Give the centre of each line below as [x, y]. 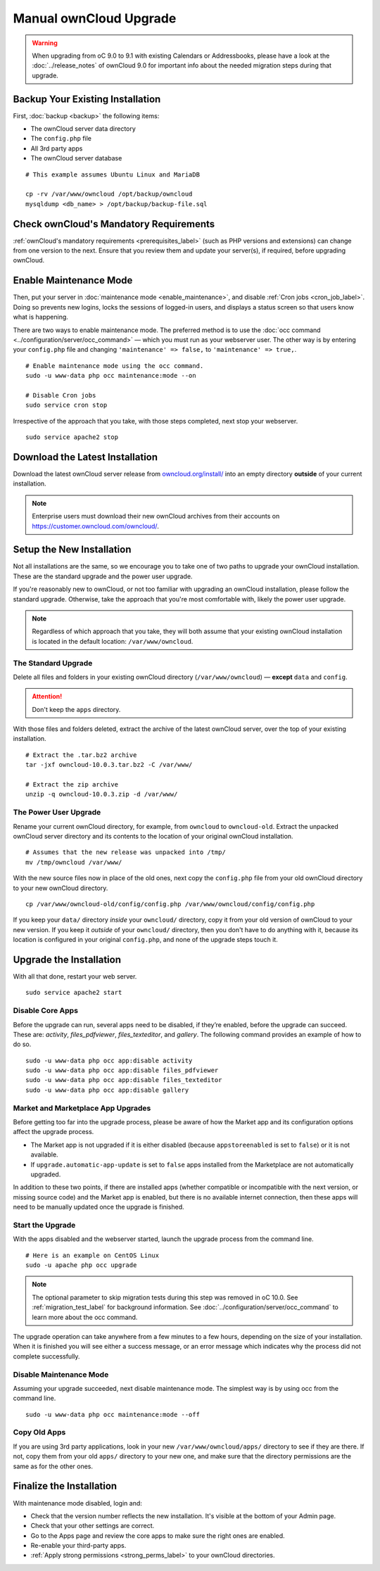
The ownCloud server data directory [83, 129]
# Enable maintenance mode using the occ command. [115, 365]
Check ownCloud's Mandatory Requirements [114, 224]
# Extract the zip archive [72, 785]
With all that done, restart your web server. [75, 976]
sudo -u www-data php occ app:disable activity [109, 1060]
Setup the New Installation [72, 550]
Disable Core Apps [46, 1011]
